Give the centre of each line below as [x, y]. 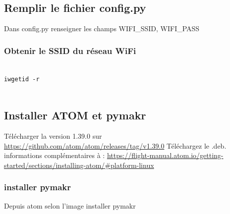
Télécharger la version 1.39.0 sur [53, 136]
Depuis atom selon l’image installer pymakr [70, 205]
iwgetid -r [22, 79]
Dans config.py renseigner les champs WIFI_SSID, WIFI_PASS [102, 28]
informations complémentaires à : [55, 155]
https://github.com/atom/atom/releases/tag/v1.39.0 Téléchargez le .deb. [115, 145]
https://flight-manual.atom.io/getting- [165, 155]
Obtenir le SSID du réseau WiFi [70, 50]
